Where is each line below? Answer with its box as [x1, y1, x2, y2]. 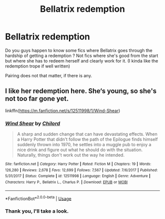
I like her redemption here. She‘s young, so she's [5, 87, 157, 95]
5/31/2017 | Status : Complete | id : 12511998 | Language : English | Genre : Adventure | [5, 174, 151, 179]
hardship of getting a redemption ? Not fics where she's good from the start [5, 53, 159, 59]
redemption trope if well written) [5, 63, 70, 69]
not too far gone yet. [5, 94, 69, 103]
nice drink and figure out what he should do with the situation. [17, 147, 143, 153]
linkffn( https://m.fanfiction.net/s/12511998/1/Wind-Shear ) [5, 107, 120, 114]
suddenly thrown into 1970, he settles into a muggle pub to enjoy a [17, 142, 151, 148]
